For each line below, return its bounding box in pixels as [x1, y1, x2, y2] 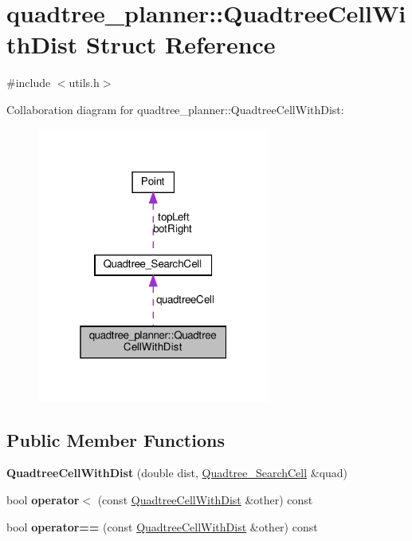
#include [6, 74, 51, 91]
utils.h [69, 74, 100, 91]
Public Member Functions [6, 427, 225, 452]
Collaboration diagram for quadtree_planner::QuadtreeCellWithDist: [6, 101, 344, 117]
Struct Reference [85, 28, 276, 61]
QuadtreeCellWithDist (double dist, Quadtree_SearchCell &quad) [6, 464, 348, 481]
